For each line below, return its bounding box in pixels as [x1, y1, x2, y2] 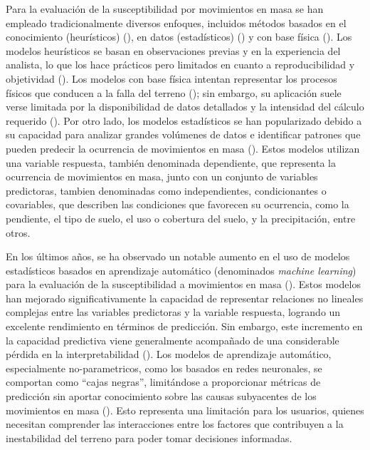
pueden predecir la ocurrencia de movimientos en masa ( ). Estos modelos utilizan [6, 140, 360, 155]
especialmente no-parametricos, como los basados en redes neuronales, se [6, 360, 322, 375]
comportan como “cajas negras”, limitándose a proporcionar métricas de [6, 374, 321, 389]
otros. [6, 225, 31, 240]
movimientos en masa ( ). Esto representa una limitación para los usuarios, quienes [6, 402, 364, 417]
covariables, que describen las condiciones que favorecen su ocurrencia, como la [6, 197, 349, 212]
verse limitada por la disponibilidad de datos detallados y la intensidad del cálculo [6, 99, 364, 114]
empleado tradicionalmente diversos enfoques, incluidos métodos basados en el [6, 15, 347, 30]
